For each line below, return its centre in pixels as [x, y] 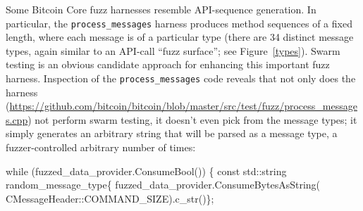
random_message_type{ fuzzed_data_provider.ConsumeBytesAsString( [163, 185]
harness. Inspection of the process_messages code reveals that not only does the [181, 78]
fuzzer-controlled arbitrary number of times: [101, 147]
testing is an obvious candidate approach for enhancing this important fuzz [168, 64]
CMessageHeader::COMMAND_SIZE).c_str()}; [110, 198]
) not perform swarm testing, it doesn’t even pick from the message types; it [192, 119]
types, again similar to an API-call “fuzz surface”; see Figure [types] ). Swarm [173, 50]
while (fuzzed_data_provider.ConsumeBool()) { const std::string [146, 171]
